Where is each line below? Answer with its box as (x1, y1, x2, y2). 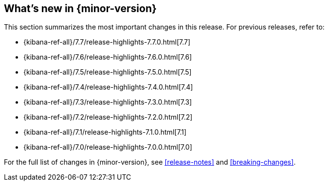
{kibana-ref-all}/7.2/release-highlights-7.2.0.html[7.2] (23, 113, 193, 122)
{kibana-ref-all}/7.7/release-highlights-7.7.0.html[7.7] (23, 38, 191, 46)
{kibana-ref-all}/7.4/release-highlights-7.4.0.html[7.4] (23, 83, 193, 92)
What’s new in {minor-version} (4, 2, 157, 15)
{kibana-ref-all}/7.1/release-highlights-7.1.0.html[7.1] (23, 128, 187, 137)
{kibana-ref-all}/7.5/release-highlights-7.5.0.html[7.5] (23, 68, 192, 77)
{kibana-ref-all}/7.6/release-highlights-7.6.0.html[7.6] (23, 53, 192, 62)
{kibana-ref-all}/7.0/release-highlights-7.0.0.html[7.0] (23, 143, 192, 152)
